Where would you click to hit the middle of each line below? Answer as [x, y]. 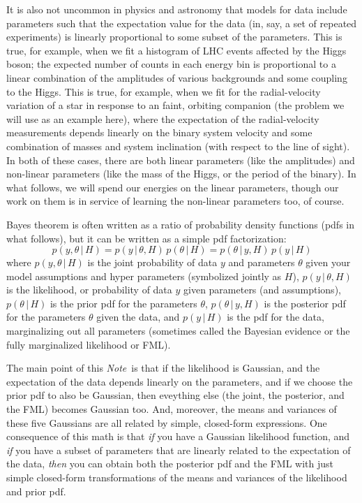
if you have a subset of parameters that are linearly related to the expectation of [179, 450]
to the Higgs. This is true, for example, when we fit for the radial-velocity [164, 91]
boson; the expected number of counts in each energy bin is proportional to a [171, 64]
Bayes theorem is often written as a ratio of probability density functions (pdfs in [180, 224]
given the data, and [138, 317]
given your [328, 262]
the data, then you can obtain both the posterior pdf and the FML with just [170, 464]
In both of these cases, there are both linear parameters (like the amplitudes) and [181, 160]
